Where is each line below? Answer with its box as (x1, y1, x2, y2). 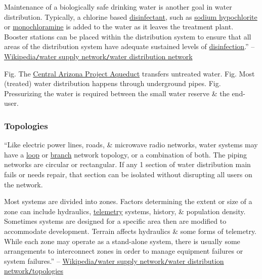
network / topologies (4, 265, 63, 276)
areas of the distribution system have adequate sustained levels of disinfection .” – (4, 41, 255, 52)
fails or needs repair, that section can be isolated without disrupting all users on (4, 169, 252, 179)
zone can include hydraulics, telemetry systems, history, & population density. (4, 206, 246, 216)
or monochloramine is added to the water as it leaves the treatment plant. (4, 21, 234, 32)
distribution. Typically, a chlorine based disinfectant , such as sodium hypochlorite (4, 11, 257, 22)
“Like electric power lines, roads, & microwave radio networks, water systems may (4, 139, 258, 150)
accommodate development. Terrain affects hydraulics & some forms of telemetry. (4, 225, 256, 236)
